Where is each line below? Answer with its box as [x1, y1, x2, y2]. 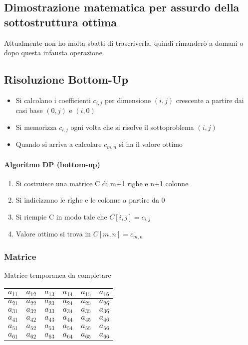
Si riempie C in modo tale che [15, 211, 107, 222]
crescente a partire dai [176, 95, 244, 105]
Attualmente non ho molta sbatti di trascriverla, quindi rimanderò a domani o [4, 37, 244, 48]
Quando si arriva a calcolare [15, 139, 102, 149]
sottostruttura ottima [4, 14, 117, 29]
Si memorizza [15, 122, 57, 132]
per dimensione [104, 95, 151, 105]
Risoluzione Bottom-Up [4, 72, 128, 87]
